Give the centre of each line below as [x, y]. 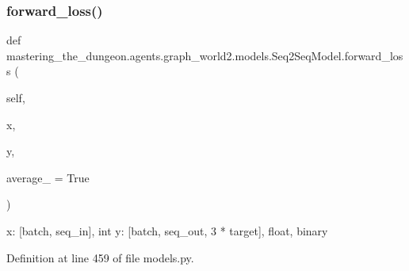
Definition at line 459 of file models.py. [100, 257]
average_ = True [48, 177]
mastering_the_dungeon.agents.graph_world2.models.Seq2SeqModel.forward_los [205, 55]
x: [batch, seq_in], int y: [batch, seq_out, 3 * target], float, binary [167, 230]
